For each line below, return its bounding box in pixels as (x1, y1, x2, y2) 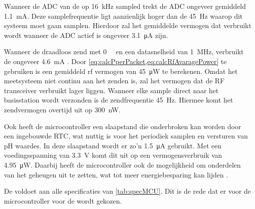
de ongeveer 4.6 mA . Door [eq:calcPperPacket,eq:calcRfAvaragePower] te (4, 56, 227, 66)
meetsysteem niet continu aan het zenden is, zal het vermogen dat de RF (4, 75, 225, 86)
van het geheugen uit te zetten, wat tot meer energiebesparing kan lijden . (4, 169, 228, 179)
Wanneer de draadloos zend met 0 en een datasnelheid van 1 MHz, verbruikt (4, 46, 244, 57)
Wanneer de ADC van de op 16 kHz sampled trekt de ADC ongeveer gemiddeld (4, 1, 246, 11)
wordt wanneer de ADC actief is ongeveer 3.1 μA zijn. (4, 30, 168, 40)
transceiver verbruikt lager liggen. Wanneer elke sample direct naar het (4, 85, 219, 95)
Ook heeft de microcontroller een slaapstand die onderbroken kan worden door (4, 121, 241, 131)
